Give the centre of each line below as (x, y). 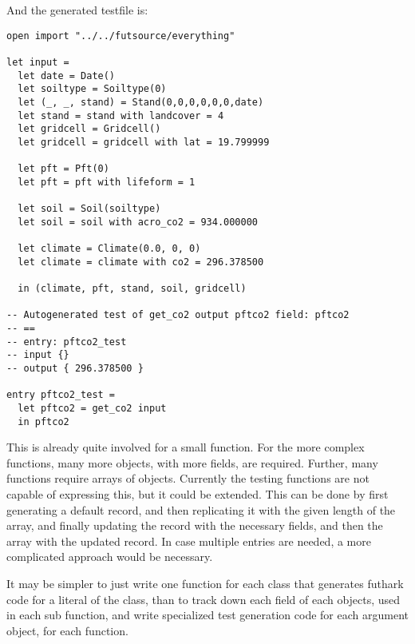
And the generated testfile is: (77, 10)
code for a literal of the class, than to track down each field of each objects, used (204, 599)
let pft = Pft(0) (63, 169)
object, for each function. (67, 630)
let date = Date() (67, 76)
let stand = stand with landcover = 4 (121, 115)
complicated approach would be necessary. (110, 557)
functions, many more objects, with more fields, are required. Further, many (192, 462)
